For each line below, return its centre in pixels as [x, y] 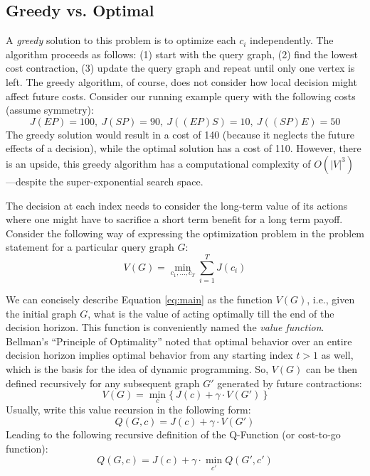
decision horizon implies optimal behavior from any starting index [149, 355]
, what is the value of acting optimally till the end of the [211, 313]
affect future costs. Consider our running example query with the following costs [181, 96]
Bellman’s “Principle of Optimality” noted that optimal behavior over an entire [179, 341]
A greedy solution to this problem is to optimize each [121, 40]
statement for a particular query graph [90, 247]
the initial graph [41, 313]
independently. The [292, 40]
